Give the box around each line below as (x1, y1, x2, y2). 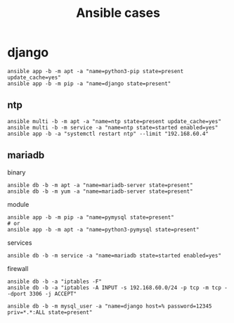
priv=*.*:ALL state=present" (7, 308, 93, 316)
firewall (7, 264, 29, 272)
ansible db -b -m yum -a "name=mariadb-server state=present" (7, 188, 193, 195)
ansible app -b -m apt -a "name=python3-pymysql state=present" (7, 226, 200, 233)
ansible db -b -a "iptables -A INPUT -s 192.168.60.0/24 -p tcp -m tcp (7, 284, 221, 291)
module (7, 200, 30, 208)
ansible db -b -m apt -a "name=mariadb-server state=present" (7, 182, 193, 189)
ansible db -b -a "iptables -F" (7, 278, 102, 285)
